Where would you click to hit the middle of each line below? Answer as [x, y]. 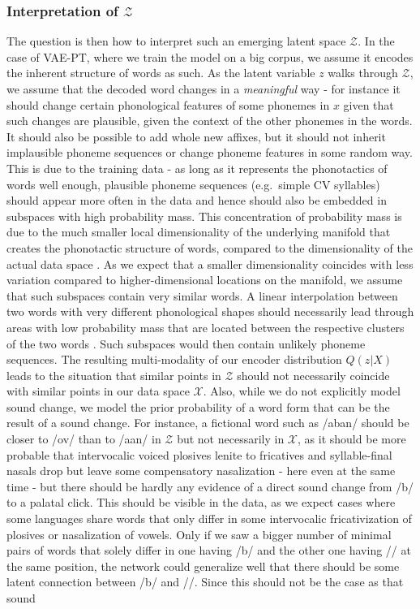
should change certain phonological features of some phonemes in [168, 104]
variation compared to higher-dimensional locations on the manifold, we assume [205, 280]
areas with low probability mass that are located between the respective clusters [206, 327]
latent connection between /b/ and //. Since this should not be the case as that [205, 582]
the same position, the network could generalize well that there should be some [203, 566]
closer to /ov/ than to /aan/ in [84, 439]
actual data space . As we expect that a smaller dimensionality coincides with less [210, 263]
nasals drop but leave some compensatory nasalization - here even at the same [201, 471]
